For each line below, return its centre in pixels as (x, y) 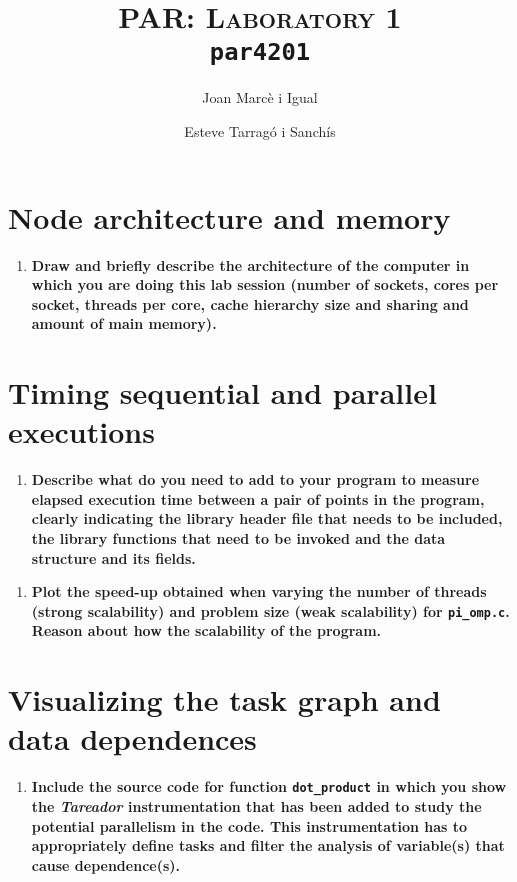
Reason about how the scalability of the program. (206, 630)
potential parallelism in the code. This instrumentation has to (249, 825)
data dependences (132, 738)
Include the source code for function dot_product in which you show (269, 786)
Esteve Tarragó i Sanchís (260, 131)
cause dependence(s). (106, 864)
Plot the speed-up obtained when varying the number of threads (259, 591)
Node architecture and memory (229, 216)
